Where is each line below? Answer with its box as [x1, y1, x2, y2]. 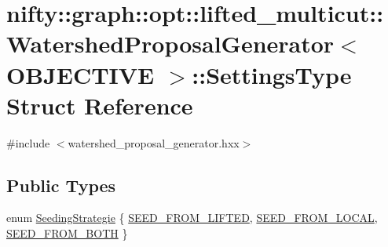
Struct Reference [6, 89, 193, 121]
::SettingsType [192, 58, 352, 90]
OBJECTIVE [6, 58, 155, 90]
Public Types [6, 173, 116, 197]
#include [6, 134, 50, 151]
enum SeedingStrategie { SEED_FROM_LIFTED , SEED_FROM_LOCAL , [6, 209, 378, 226]
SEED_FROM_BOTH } [6, 225, 128, 242]
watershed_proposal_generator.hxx [68, 134, 240, 151]
